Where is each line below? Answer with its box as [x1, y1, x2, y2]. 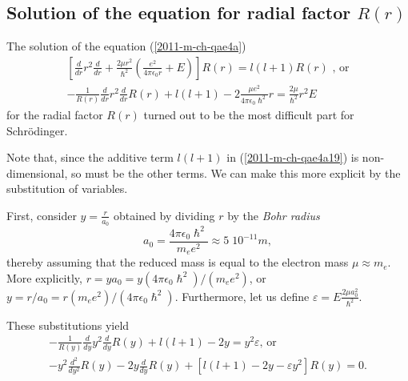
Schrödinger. [6, 122, 68, 138]
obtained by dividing [114, 207, 215, 223]
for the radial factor [6, 106, 103, 122]
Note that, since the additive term [6, 149, 174, 166]
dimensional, [6, 164, 68, 181]
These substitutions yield [6, 316, 130, 333]
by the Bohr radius [227, 207, 320, 223]
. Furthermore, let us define [174, 287, 310, 304]
